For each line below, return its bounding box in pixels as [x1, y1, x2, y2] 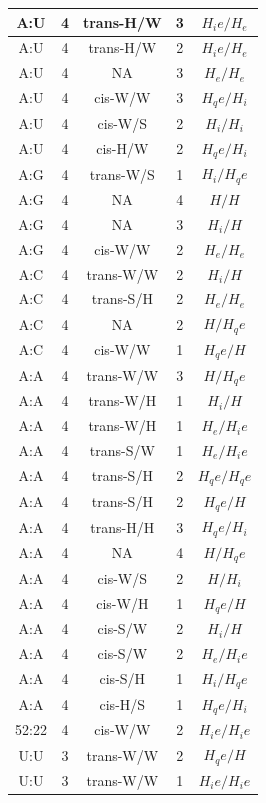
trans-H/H [90, 516, 155, 537]
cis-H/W [96, 138, 149, 158]
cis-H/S [99, 694, 146, 715]
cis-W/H [96, 592, 149, 613]
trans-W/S [89, 163, 155, 184]
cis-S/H [99, 668, 146, 689]
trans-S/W [89, 440, 155, 460]
